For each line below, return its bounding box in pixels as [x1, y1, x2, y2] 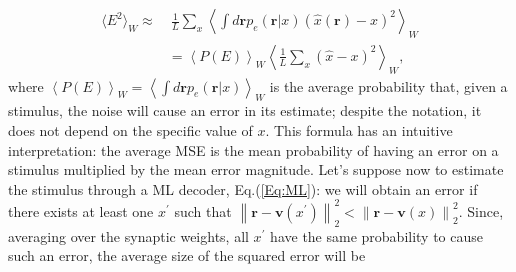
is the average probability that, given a [269, 75, 508, 96]
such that [174, 200, 232, 221]
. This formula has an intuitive [265, 120, 453, 141]
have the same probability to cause [270, 225, 484, 246]
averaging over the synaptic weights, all [8, 225, 249, 246]
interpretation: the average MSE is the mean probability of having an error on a [8, 139, 499, 160]
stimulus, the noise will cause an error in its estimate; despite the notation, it [8, 100, 482, 121]
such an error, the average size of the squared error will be [8, 245, 366, 266]
